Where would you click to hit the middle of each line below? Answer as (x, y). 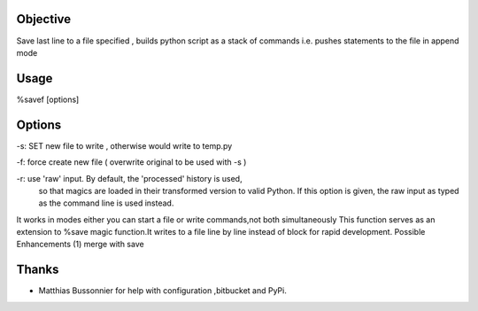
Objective (44, 19)
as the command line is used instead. (106, 203)
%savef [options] (48, 99)
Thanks (38, 270)
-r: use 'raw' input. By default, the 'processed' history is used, (129, 178)
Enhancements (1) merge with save (81, 245)
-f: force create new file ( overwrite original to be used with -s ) (131, 162)
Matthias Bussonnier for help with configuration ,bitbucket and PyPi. (162, 291)
